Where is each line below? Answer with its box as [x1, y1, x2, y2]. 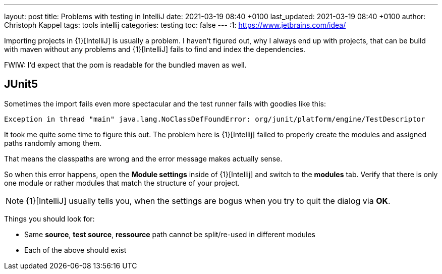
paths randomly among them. [4, 138, 102, 147]
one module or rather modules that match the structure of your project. [4, 178, 240, 187]
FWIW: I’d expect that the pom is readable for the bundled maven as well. [4, 61, 247, 69]
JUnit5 [4, 78, 38, 91]
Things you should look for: [4, 214, 95, 223]
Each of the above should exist [24, 245, 127, 254]
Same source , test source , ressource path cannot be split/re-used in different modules [24, 230, 315, 239]
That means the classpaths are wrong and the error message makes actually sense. [4, 154, 283, 163]
